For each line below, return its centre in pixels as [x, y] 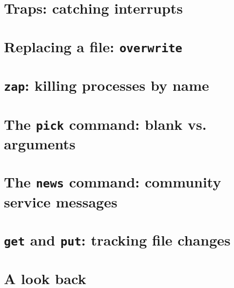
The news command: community [113, 182]
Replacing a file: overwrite [93, 46]
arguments [40, 143]
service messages [61, 201]
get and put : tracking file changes [117, 239]
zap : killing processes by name [107, 85]
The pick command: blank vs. [105, 124]
